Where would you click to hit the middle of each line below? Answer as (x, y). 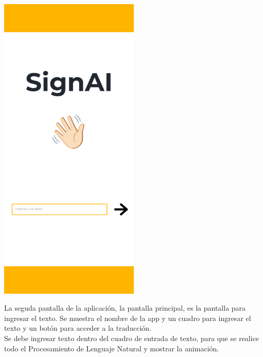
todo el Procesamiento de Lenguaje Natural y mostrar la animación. (112, 348)
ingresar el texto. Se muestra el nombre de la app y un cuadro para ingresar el (128, 318)
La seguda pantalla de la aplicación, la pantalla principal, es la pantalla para (125, 308)
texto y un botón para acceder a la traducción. (78, 328)
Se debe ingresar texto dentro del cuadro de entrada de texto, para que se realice (132, 338)
